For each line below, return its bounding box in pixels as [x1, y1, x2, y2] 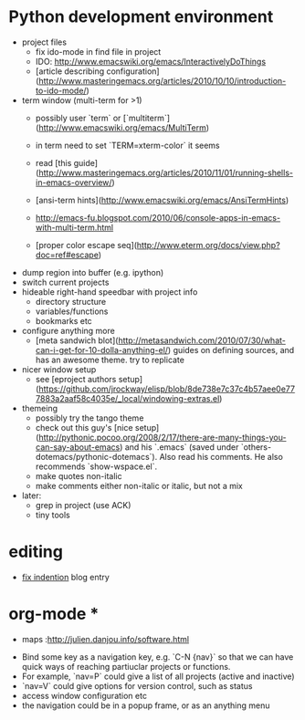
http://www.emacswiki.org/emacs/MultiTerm [38, 121, 206, 133]
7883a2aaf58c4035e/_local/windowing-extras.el [35, 392, 220, 403]
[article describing [35, 66, 105, 77]
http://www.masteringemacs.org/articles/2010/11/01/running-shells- [38, 167, 294, 178]
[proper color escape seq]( [35, 239, 138, 250]
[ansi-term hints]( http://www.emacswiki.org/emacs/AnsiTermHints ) [35, 194, 289, 205]
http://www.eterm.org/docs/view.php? [136, 239, 280, 250]
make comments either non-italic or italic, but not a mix [35, 480, 243, 491]
